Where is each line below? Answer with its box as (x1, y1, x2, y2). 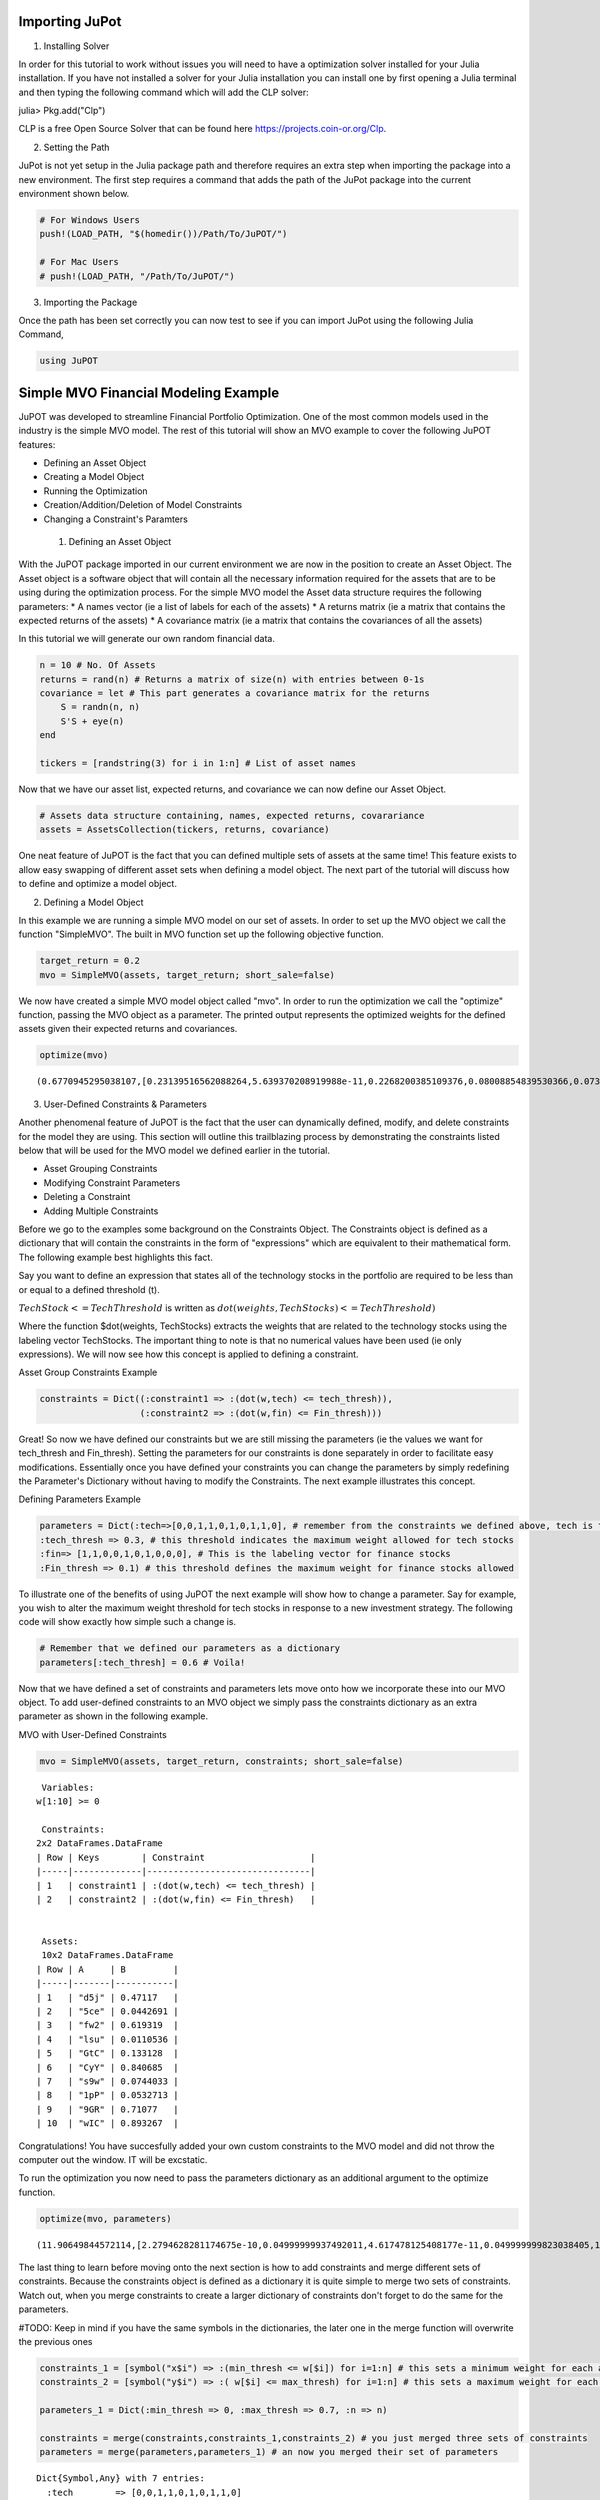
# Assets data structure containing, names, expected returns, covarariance (39, 810, 425, 821)
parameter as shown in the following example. (18, 1710, 209, 1722)
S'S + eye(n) (60, 715, 125, 727)
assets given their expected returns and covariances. (18, 1023, 238, 1035)
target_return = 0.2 (39, 955, 140, 967)
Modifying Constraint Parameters (43, 1176, 181, 1189)
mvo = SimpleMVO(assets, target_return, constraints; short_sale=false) (39, 1755, 404, 1767)
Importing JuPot (18, 13, 122, 30)
